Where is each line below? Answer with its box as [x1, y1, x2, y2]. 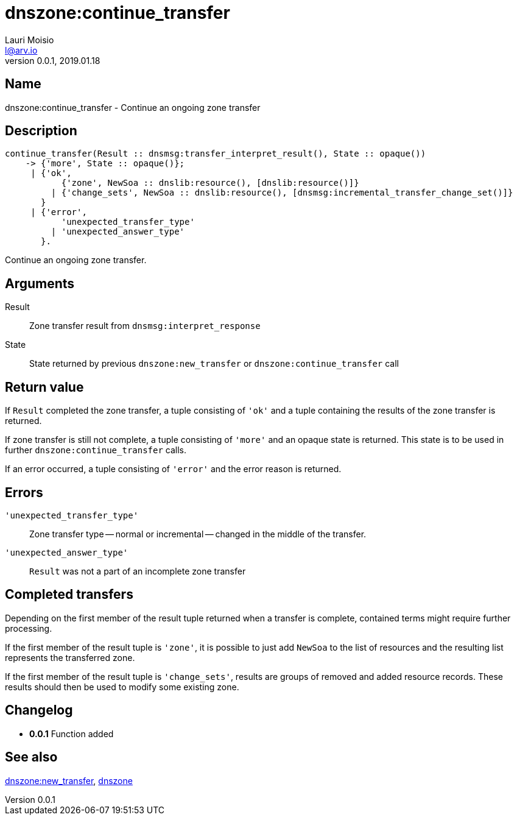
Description [5, 123, 77, 139]
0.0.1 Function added [29, 728, 114, 739]
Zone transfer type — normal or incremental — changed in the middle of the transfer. [29, 528, 367, 539]
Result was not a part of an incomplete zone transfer [29, 565, 246, 576]
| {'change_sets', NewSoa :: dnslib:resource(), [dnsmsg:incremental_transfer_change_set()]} [51, 188, 513, 198]
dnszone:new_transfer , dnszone [5, 775, 133, 786]
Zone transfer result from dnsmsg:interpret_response [29, 320, 261, 331]
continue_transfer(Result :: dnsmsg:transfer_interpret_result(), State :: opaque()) [5, 149, 426, 159]
